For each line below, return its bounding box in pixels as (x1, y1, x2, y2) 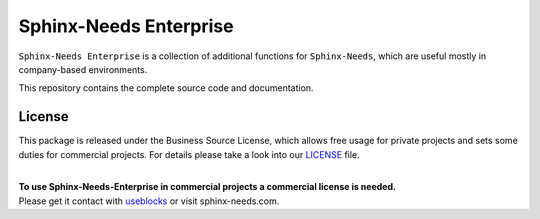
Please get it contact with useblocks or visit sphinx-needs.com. (18, 195, 280, 207)
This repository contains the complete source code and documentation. (18, 82, 314, 94)
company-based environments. (18, 63, 148, 75)
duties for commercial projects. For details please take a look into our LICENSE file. (18, 148, 360, 160)
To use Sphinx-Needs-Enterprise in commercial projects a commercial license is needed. (18, 181, 397, 193)
